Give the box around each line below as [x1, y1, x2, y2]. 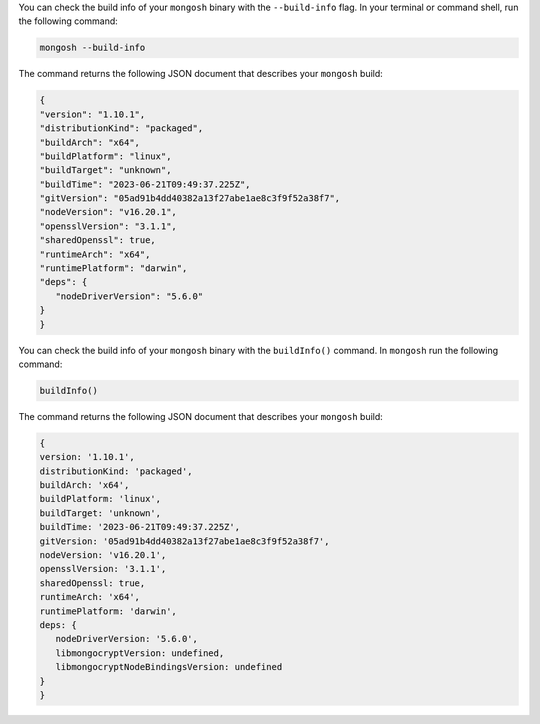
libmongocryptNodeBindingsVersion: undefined [55, 661, 283, 673]
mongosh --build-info [39, 42, 146, 54]
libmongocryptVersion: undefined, [55, 647, 225, 659]
